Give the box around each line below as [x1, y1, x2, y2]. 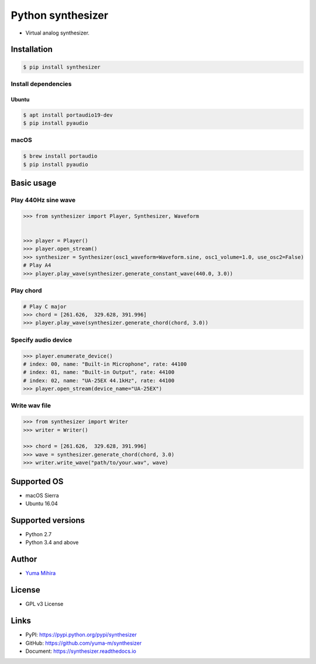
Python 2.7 [25, 531, 52, 538]
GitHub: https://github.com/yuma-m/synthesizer [25, 639, 142, 646]
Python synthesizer [11, 9, 108, 22]
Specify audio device [11, 336, 73, 344]
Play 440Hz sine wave [11, 196, 76, 204]
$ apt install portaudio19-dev [23, 111, 114, 118]
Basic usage [11, 178, 57, 188]
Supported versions [11, 515, 85, 525]
